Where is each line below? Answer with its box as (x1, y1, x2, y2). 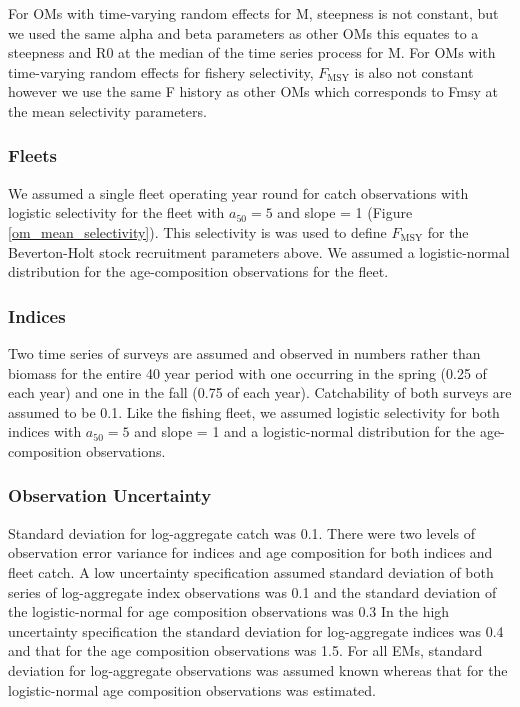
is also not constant (354, 61, 474, 82)
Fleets (8, 143, 58, 168)
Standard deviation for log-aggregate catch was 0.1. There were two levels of (8, 522, 475, 543)
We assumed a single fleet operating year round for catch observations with (8, 182, 469, 203)
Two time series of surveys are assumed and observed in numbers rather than (8, 342, 481, 363)
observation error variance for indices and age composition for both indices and (8, 542, 493, 563)
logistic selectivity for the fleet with (8, 202, 225, 223)
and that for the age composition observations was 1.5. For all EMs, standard (8, 640, 483, 661)
